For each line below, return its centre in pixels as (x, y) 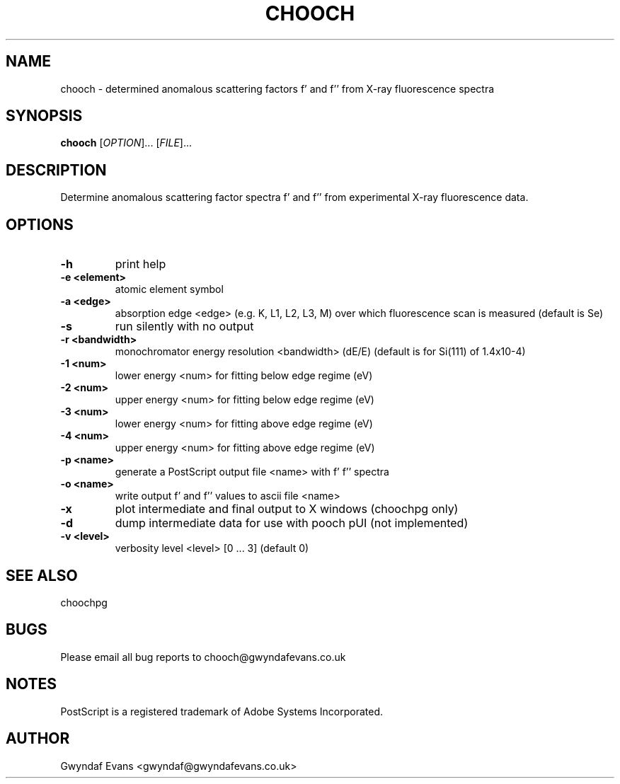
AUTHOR (38, 739)
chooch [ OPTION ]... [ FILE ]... (126, 143)
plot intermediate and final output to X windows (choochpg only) (287, 509)
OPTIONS (40, 224)
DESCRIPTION (56, 170)
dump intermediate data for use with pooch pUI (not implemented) (292, 523)
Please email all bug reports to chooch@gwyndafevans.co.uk (203, 657)
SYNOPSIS (44, 116)
